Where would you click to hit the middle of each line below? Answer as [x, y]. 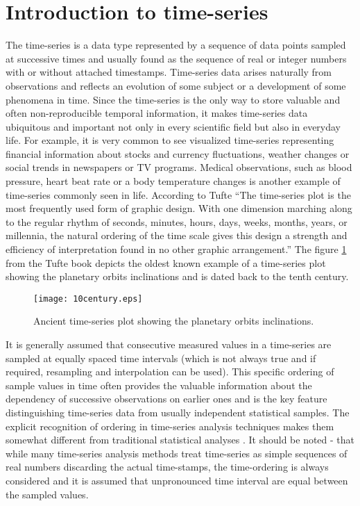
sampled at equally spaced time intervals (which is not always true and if [161, 358]
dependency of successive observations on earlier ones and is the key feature [166, 399]
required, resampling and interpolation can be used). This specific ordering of [170, 372]
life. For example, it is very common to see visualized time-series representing [170, 140]
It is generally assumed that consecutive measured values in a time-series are [169, 344]
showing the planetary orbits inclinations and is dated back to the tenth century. [177, 276]
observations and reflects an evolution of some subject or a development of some [176, 85]
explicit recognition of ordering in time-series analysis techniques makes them [170, 426]
